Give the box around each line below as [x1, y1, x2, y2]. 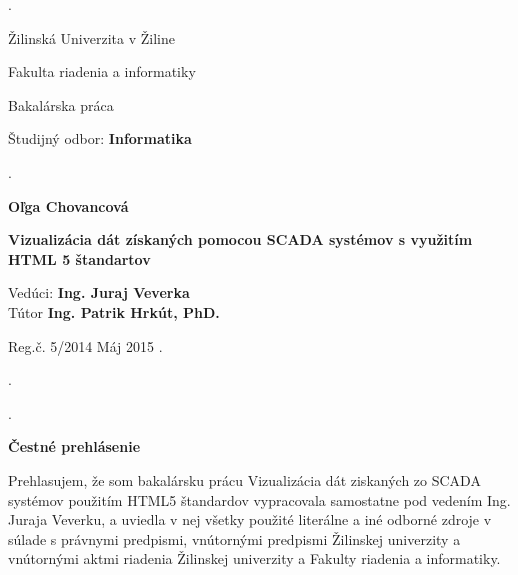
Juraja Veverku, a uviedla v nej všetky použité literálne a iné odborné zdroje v [8, 509, 492, 530]
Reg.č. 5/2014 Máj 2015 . [8, 335, 163, 356]
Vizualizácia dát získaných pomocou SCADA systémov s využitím [8, 229, 473, 250]
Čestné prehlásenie [8, 436, 141, 457]
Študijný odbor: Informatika [8, 128, 192, 149]
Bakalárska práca [8, 94, 114, 115]
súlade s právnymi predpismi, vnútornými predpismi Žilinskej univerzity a [8, 528, 461, 549]
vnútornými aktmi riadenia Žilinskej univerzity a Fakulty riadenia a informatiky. [8, 548, 501, 569]
